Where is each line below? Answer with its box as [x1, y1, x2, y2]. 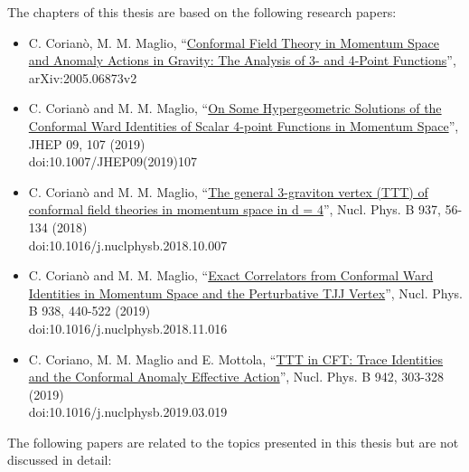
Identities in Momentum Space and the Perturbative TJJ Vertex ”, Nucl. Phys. [28, 283, 463, 302]
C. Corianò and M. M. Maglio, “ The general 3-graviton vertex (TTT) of [28, 182, 428, 201]
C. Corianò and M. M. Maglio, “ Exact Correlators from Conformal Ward [28, 266, 434, 285]
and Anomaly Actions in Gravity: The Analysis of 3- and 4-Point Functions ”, [28, 51, 456, 70]
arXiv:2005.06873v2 [28, 68, 137, 87]
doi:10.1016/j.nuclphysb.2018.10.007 [28, 235, 228, 254]
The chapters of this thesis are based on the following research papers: [7, 3, 397, 21]
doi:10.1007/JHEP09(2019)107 [28, 152, 197, 171]
